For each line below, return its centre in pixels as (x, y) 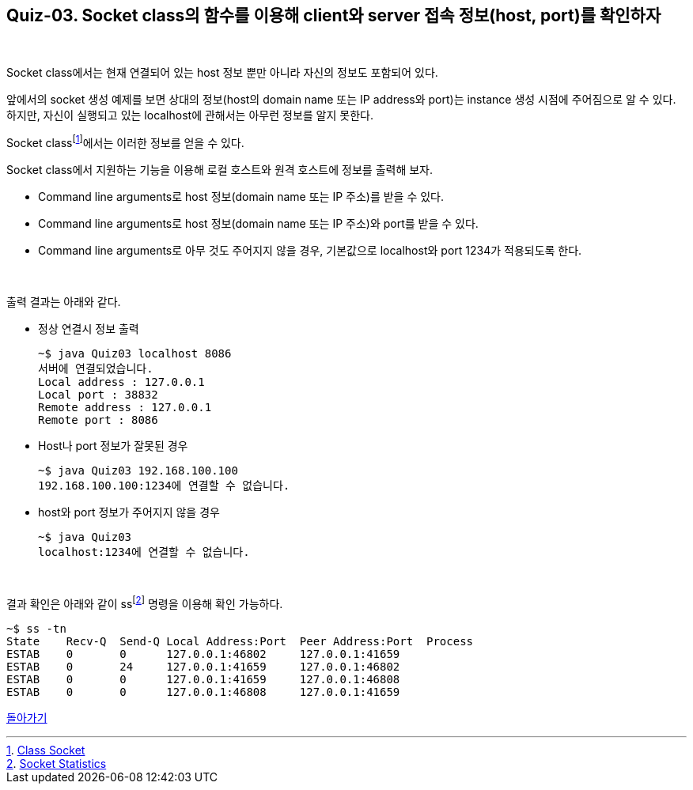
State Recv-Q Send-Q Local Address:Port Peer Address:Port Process (240, 641)
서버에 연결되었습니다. (96, 369)
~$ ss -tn (36, 628)
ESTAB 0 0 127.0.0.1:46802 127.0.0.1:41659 (203, 654)
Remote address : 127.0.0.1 (125, 408)
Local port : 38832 (98, 395)
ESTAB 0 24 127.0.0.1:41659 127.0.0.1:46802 (203, 666)
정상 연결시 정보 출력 (89, 329)
